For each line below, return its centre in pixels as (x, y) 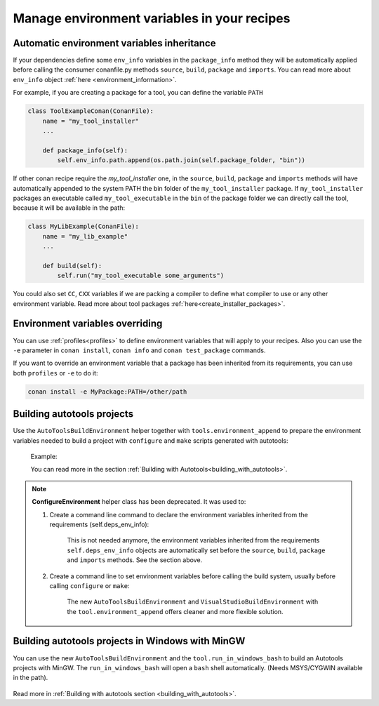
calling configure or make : (89, 585)
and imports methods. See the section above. (135, 560)
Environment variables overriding (88, 324)
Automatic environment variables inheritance (114, 43)
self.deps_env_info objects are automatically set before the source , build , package (196, 550)
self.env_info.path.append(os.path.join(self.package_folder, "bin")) (181, 160)
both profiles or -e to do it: (55, 373)
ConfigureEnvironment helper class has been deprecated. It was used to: (139, 502)
